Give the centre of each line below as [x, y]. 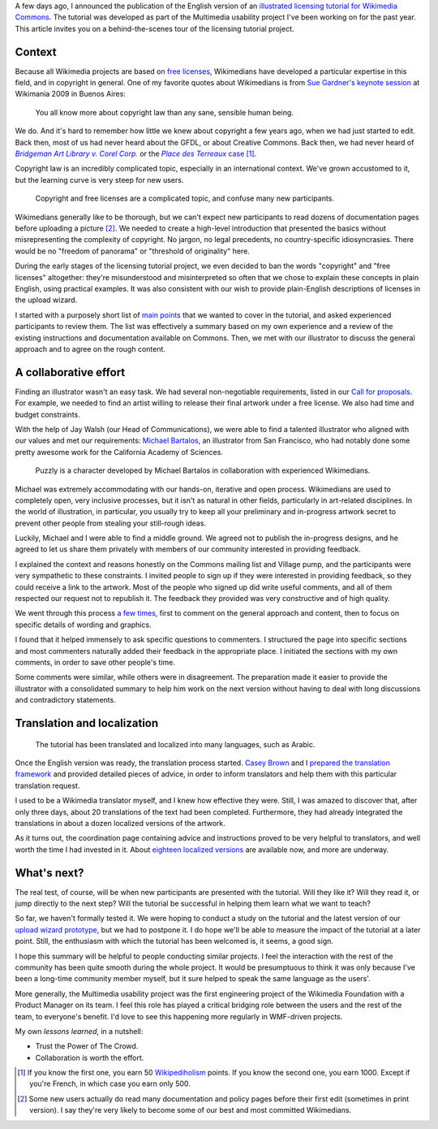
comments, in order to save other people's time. [95, 662]
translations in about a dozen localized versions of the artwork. [120, 823]
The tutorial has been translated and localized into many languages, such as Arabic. [175, 744]
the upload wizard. [46, 300]
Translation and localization [87, 723]
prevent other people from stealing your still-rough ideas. [111, 523]
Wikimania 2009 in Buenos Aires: [70, 94]
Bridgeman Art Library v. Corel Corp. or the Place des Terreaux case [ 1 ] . [136, 154]
